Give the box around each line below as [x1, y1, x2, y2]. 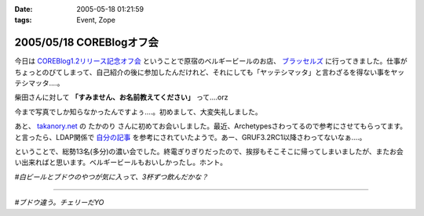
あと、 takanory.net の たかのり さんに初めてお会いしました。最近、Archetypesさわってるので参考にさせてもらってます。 [14, 121, 408, 131]
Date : [14, 5, 33, 13]
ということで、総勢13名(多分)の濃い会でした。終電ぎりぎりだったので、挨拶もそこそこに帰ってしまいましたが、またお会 [14, 147, 404, 157]
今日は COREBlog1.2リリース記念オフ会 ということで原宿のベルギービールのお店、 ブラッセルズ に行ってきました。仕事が [14, 56, 408, 66]
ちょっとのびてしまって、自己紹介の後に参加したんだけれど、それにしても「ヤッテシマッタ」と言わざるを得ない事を [14, 67, 392, 77]
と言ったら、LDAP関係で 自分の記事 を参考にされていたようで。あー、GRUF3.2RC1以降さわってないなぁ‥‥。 [14, 132, 367, 142]
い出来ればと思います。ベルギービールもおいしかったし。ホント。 [14, 157, 228, 167]
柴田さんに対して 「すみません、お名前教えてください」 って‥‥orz [14, 92, 228, 102]
